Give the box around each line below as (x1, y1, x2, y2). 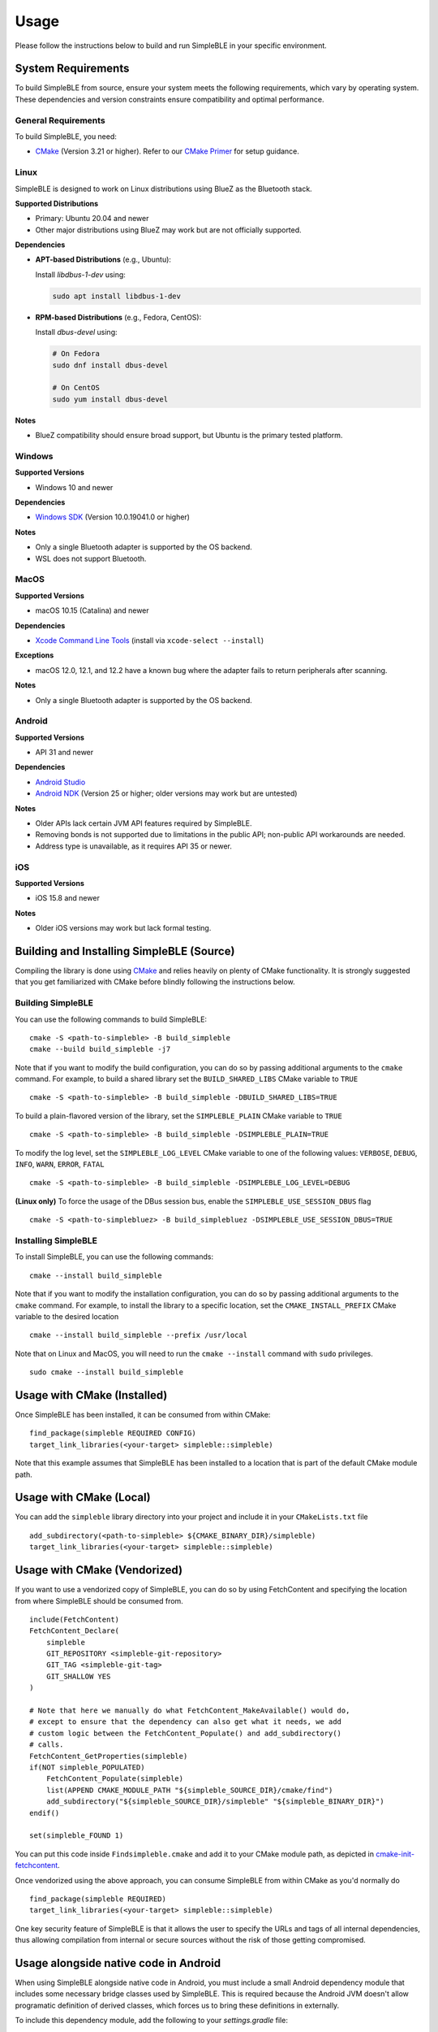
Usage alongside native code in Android (15, 1956, 221, 1970)
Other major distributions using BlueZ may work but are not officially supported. (35, 224, 302, 235)
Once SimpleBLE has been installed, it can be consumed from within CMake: (15, 1409, 271, 1419)
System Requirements (15, 62, 130, 76)
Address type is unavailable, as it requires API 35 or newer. (35, 841, 233, 851)
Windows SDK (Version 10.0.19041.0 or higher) (35, 512, 191, 522)
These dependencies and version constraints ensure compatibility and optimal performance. (15, 94, 324, 104)
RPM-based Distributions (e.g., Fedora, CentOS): (35, 312, 202, 322)
